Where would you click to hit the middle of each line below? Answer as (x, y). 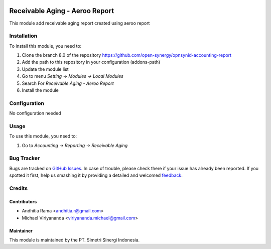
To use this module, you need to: (43, 136)
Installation (23, 36)
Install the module (40, 90)
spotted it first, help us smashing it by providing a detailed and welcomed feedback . (96, 175)
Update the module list (45, 69)
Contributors (23, 201)
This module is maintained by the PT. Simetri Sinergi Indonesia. (75, 240)
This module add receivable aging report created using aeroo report (80, 23)
